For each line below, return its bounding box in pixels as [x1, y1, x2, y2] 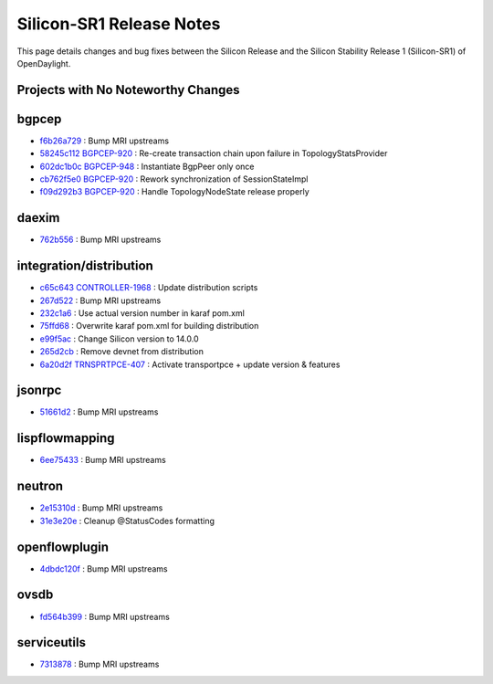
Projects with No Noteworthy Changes [16, 82, 241, 98]
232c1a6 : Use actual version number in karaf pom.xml [39, 308, 246, 319]
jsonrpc [16, 383, 62, 398]
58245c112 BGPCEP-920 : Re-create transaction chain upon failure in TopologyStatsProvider [39, 148, 388, 159]
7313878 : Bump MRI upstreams [39, 658, 160, 670]
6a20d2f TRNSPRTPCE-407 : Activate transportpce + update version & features [39, 359, 341, 370]
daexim [16, 210, 60, 226]
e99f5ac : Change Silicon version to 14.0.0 [39, 333, 199, 344]
